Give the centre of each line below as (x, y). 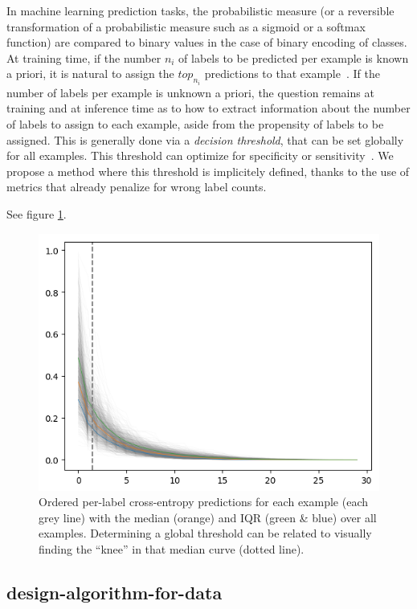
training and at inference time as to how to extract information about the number (208, 108)
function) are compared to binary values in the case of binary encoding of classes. (207, 42)
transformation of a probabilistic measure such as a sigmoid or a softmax (186, 26)
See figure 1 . (37, 213)
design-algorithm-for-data (114, 593)
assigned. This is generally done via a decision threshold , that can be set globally (205, 139)
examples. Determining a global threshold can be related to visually (205, 533)
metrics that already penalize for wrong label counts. (137, 187)
